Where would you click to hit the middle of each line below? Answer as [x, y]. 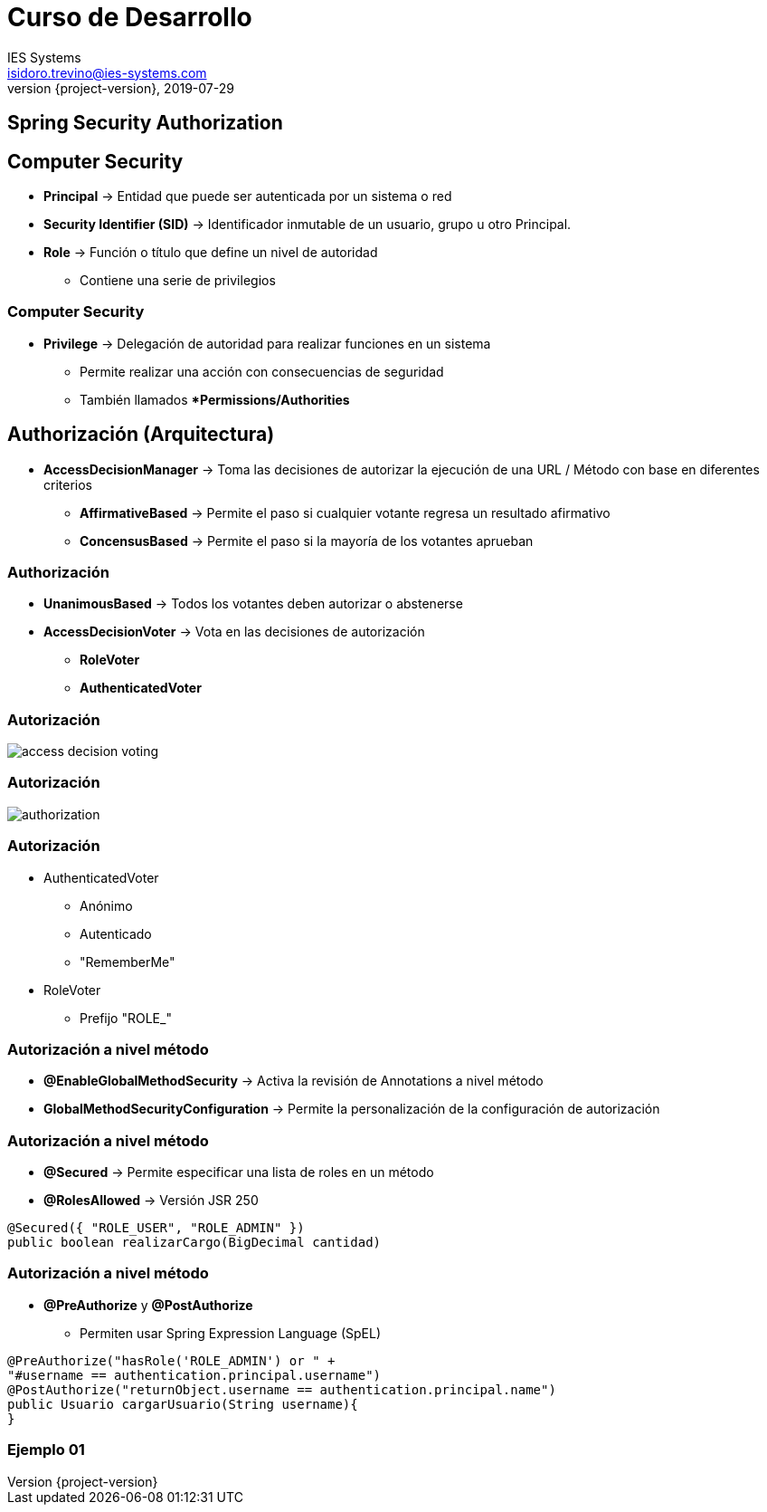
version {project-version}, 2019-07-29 [121, 88]
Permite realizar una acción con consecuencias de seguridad [262, 371]
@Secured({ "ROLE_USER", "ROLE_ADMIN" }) [156, 1228]
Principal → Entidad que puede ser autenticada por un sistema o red [248, 196]
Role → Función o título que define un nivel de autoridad [211, 253]
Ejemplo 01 [46, 1450]
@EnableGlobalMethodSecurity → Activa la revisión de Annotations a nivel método [294, 1081]
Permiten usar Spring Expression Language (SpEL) [231, 1333]
